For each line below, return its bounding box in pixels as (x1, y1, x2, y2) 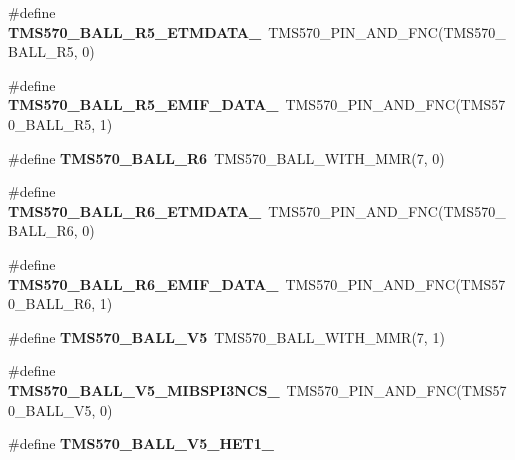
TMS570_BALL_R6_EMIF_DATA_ (8, 273, 279, 294)
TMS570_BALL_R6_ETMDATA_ (8, 200, 262, 221)
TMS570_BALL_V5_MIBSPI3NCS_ (8, 379, 280, 400)
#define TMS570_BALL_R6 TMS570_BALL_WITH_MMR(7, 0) (8, 147, 445, 168)
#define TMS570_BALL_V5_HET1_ (8, 433, 275, 454)
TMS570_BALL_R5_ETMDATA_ (8, 21, 262, 42)
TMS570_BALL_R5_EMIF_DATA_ (8, 94, 279, 115)
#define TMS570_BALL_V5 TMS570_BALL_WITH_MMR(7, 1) (8, 326, 445, 347)
